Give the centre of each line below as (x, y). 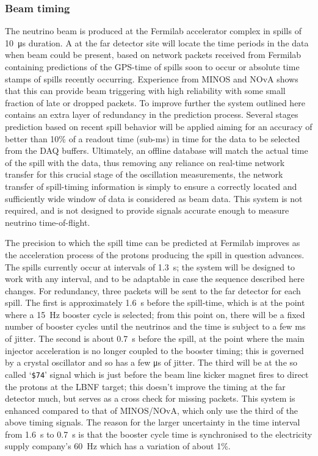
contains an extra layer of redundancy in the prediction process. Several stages (152, 114)
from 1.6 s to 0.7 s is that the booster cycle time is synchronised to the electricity (159, 434)
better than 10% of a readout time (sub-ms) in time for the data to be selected (153, 138)
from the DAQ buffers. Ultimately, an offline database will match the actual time (157, 150)
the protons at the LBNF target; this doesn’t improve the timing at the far (145, 386)
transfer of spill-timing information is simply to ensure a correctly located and (151, 186)
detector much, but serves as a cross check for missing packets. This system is (150, 398)
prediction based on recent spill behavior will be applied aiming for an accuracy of (159, 126)
